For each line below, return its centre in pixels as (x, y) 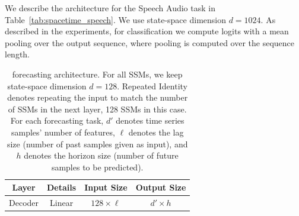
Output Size (161, 187)
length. (18, 54)
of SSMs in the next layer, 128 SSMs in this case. (97, 109)
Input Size (106, 187)
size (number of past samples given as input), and (97, 144)
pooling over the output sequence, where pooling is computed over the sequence (149, 42)
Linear (62, 203)
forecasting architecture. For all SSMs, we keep (97, 74)
